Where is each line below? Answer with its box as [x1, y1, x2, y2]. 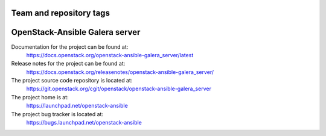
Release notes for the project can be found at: [11, 60, 126, 67]
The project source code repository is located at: [11, 77, 133, 84]
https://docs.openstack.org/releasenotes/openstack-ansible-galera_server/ [26, 68, 214, 75]
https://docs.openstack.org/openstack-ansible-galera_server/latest [26, 51, 194, 58]
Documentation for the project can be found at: [11, 43, 129, 51]
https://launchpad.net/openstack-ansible [26, 102, 128, 110]
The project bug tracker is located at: [11, 110, 104, 117]
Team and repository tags [11, 8, 110, 18]
